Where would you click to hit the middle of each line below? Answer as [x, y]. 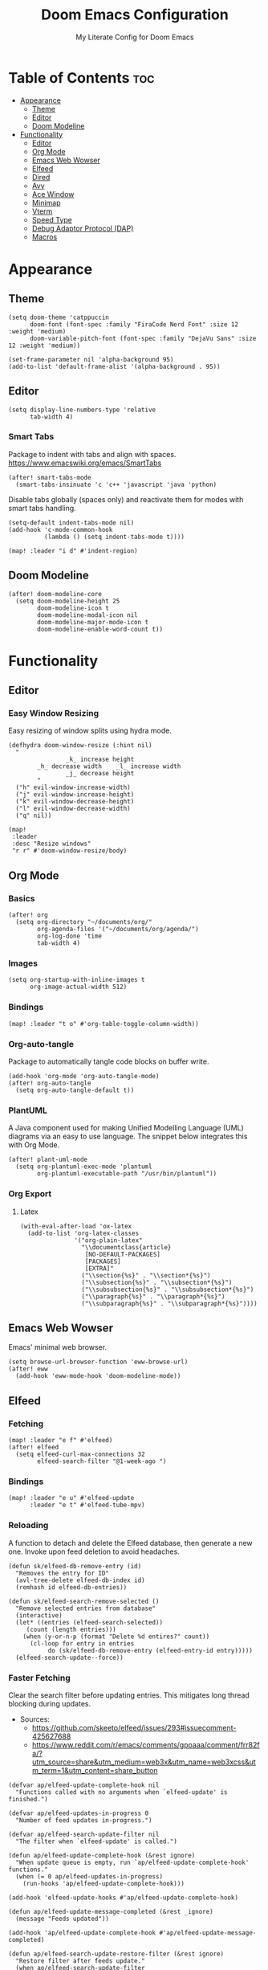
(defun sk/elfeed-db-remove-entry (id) [75, 1566]
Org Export [30, 1194]
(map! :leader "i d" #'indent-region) [73, 551]
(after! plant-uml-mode [48, 1160]
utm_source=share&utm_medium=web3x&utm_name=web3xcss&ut [144, 1762]
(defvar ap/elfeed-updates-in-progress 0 [79, 1813]
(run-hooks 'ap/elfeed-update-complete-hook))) [104, 1884]
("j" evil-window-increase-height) [75, 795]
